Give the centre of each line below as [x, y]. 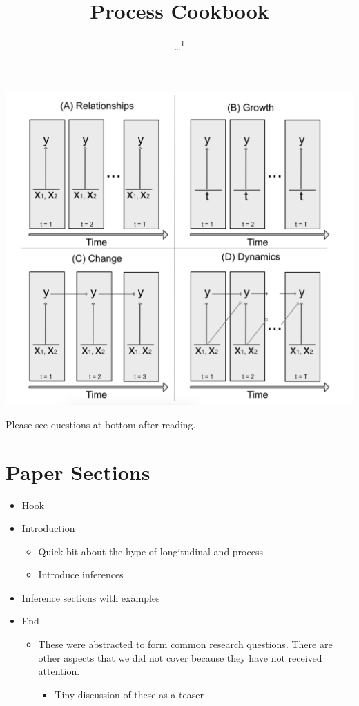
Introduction [48, 528]
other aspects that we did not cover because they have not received [180, 657]
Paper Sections [78, 471]
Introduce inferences [81, 574]
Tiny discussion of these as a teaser [129, 694]
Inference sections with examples [91, 597]
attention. [59, 671]
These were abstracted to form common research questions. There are [185, 644]
